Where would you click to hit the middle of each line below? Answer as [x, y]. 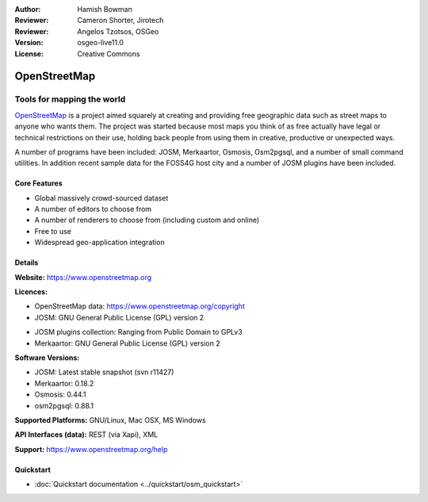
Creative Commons [109, 54]
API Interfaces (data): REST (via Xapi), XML [86, 435]
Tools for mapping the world [70, 99]
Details [27, 262]
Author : [28, 9]
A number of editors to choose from [93, 209]
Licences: [31, 292]
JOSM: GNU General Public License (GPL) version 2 [119, 317]
